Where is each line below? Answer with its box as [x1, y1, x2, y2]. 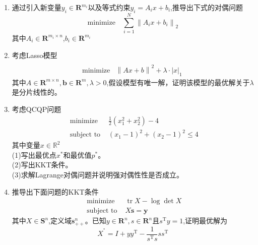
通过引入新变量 [12, 2, 61, 12]
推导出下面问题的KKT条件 [12, 186, 99, 197]
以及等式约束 [88, 2, 131, 12]
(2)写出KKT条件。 [12, 159, 73, 170]
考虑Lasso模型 [12, 49, 57, 60]
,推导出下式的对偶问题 [170, 2, 243, 12]
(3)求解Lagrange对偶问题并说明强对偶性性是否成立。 [12, 169, 183, 179]
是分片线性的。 [12, 87, 61, 97]
